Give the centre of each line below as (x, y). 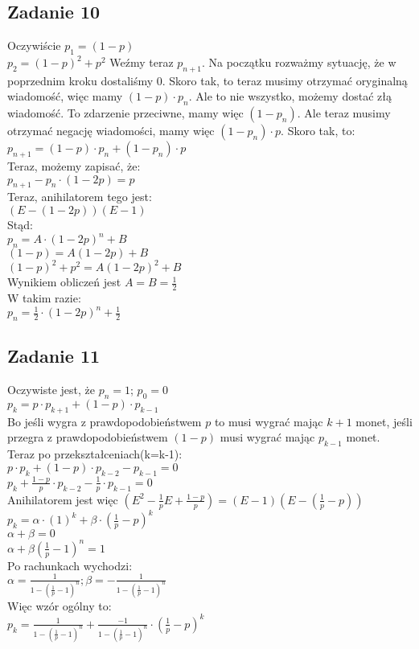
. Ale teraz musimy (344, 113)
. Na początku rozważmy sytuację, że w (299, 62)
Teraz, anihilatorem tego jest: (80, 197)
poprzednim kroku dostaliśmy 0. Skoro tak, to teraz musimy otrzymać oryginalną (207, 80)
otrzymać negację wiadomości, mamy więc (111, 131)
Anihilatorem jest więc (63, 499)
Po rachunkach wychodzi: (70, 565)
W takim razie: (44, 298)
